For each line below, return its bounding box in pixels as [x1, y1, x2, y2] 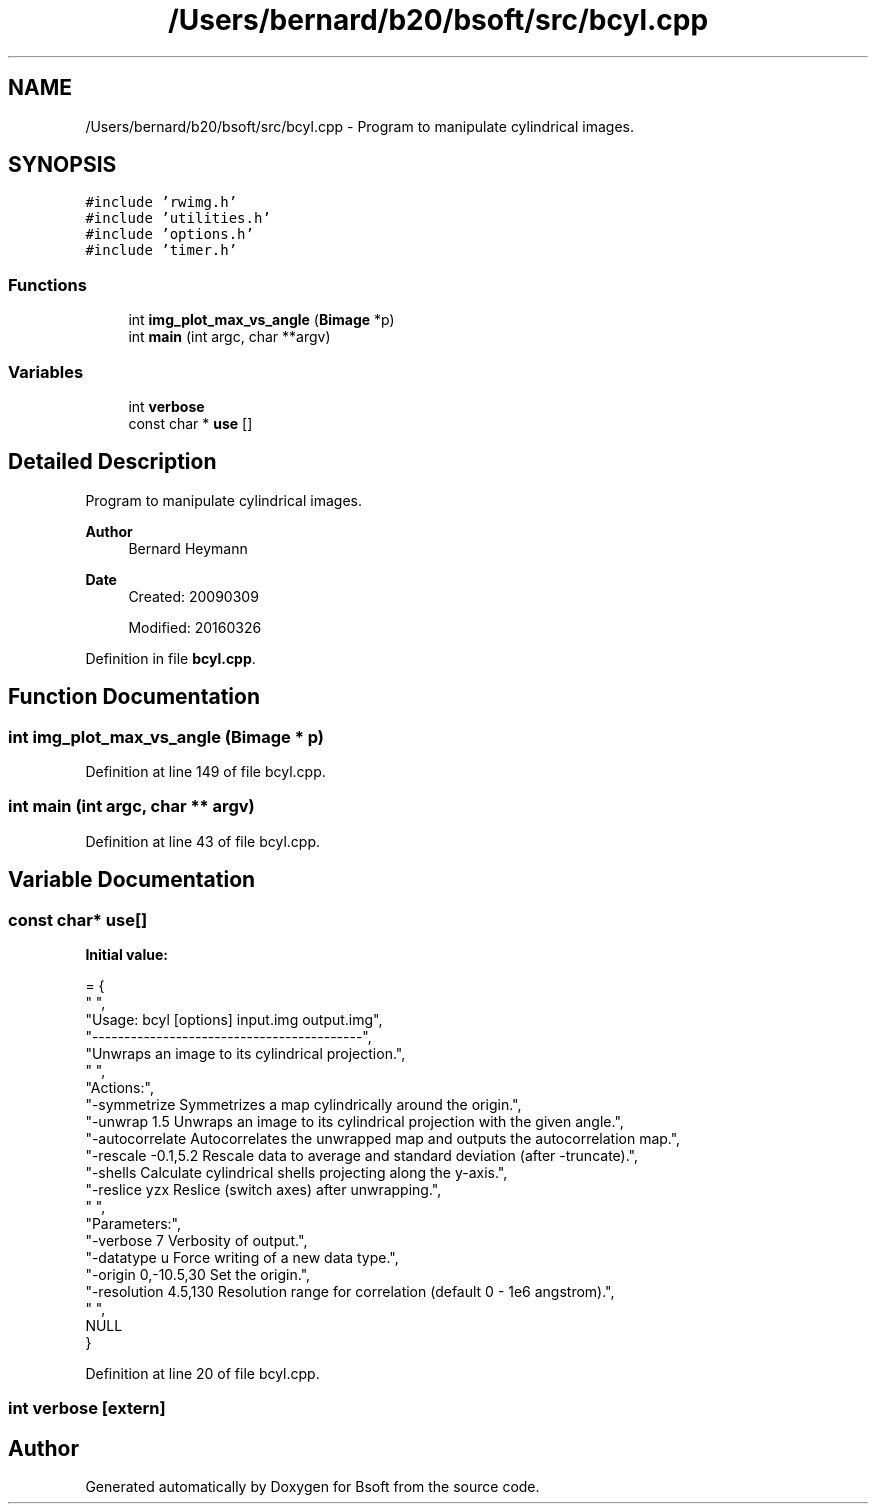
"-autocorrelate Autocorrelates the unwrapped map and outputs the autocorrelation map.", [85, 1129, 681, 1147]
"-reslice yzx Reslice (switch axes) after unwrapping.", [85, 1180, 442, 1198]
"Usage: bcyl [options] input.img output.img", [85, 1010, 383, 1028]
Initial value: [85, 945, 168, 963]
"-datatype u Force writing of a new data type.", [85, 1248, 399, 1266]
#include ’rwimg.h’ [85, 194, 238, 211]
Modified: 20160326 [128, 618, 262, 636]
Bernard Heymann [128, 539, 248, 557]
